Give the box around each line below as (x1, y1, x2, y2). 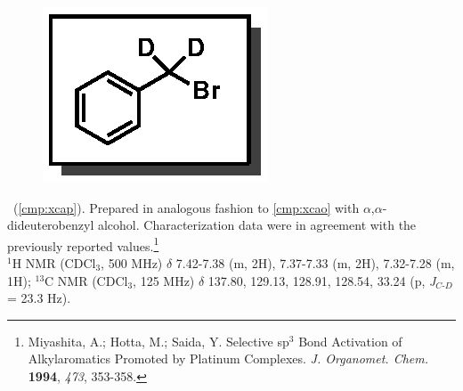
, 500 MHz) (101, 254, 163, 273)
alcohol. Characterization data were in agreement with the (97, 216, 417, 234)
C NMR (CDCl (45, 271, 128, 289)
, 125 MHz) (133, 271, 195, 289)
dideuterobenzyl (7, 216, 94, 234)
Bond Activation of (298, 331, 402, 350)
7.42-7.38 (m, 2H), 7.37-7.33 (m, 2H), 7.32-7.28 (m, (175, 254, 455, 273)
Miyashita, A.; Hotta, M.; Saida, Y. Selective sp (28, 331, 289, 350)
